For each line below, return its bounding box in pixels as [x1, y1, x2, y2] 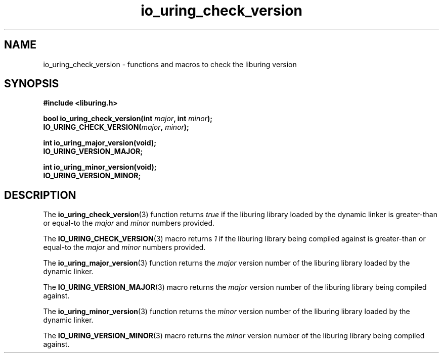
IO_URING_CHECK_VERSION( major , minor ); [43, 123, 189, 132]
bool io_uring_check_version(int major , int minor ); [43, 114, 213, 123]
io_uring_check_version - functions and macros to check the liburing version [43, 60, 297, 69]
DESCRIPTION [4, 188, 76, 201]
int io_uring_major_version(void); [43, 138, 156, 147]
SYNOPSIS [4, 77, 59, 90]
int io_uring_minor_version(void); [43, 163, 157, 172]
